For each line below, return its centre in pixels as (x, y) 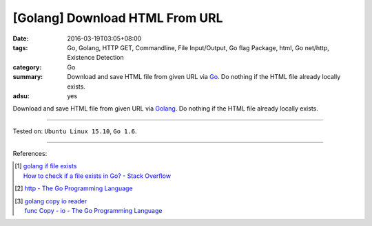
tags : (20, 47)
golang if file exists (50, 166)
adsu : (21, 95)
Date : (21, 38)
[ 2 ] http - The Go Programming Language (74, 188)
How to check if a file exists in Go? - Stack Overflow (97, 176)
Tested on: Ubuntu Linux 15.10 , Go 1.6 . (75, 131)
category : (27, 67)
